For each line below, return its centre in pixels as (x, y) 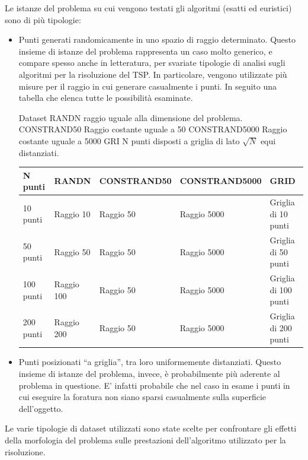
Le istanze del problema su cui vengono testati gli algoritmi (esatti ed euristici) (148, 8)
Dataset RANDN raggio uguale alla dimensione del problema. (131, 117)
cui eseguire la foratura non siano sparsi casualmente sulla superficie (142, 397)
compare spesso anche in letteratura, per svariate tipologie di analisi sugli (152, 63)
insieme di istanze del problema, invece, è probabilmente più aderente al (149, 374)
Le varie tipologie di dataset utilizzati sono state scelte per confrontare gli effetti (151, 428)
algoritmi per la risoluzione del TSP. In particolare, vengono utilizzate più (153, 74)
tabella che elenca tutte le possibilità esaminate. (106, 98)
